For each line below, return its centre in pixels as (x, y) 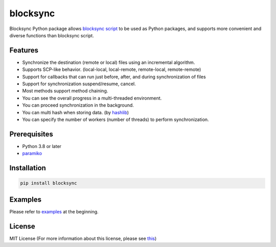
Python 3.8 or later (42, 146)
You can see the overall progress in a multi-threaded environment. (92, 98)
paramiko (32, 154)
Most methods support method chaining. (65, 91)
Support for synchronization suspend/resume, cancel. (79, 84)
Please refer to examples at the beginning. (54, 211)
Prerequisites (31, 134)
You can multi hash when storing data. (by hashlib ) (76, 112)
